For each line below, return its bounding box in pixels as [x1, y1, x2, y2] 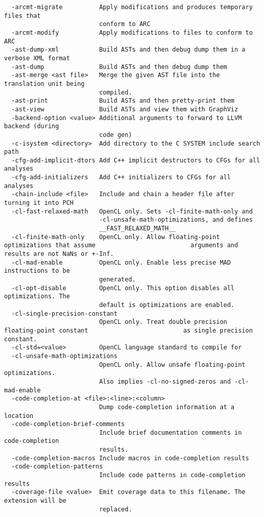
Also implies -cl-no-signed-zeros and [99, 378, 231, 385]
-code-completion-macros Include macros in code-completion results [11, 454, 249, 462]
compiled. [99, 88, 132, 96]
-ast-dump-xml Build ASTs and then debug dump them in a [11, 46, 246, 54]
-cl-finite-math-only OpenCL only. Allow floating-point [11, 233, 220, 241]
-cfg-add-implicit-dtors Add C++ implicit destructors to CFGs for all [11, 156, 260, 164]
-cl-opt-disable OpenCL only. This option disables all [11, 284, 235, 292]
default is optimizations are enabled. [99, 301, 235, 309]
